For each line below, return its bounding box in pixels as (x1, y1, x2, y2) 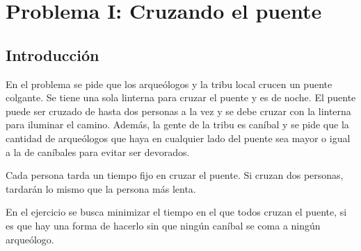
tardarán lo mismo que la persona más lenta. (6, 181, 196, 196)
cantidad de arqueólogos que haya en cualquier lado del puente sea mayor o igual (6, 130, 351, 145)
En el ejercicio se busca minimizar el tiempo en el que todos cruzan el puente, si (6, 205, 347, 219)
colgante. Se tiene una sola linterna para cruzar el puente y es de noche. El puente (6, 90, 356, 105)
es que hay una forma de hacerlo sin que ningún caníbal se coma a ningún (6, 218, 321, 232)
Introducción (6, 44, 99, 65)
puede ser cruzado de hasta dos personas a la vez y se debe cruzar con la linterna (6, 103, 351, 118)
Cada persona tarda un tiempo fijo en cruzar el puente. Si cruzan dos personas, (6, 168, 344, 182)
